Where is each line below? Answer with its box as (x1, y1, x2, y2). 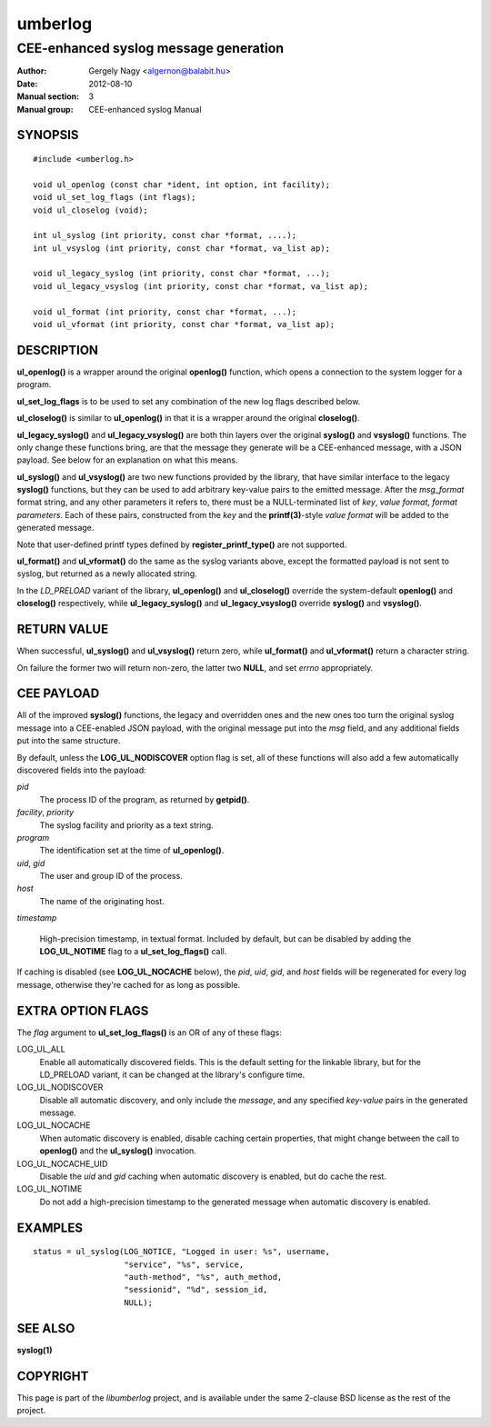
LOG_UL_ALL (16, 1043, 65, 1054)
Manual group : (16, 104, 74, 115)
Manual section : (16, 91, 80, 102)
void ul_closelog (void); (33, 205, 149, 215)
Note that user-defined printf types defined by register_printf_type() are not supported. (16, 539, 347, 550)
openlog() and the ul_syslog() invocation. (39, 1145, 197, 1156)
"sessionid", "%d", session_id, (124, 1284, 268, 1295)
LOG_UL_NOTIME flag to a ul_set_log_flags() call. (39, 946, 227, 957)
